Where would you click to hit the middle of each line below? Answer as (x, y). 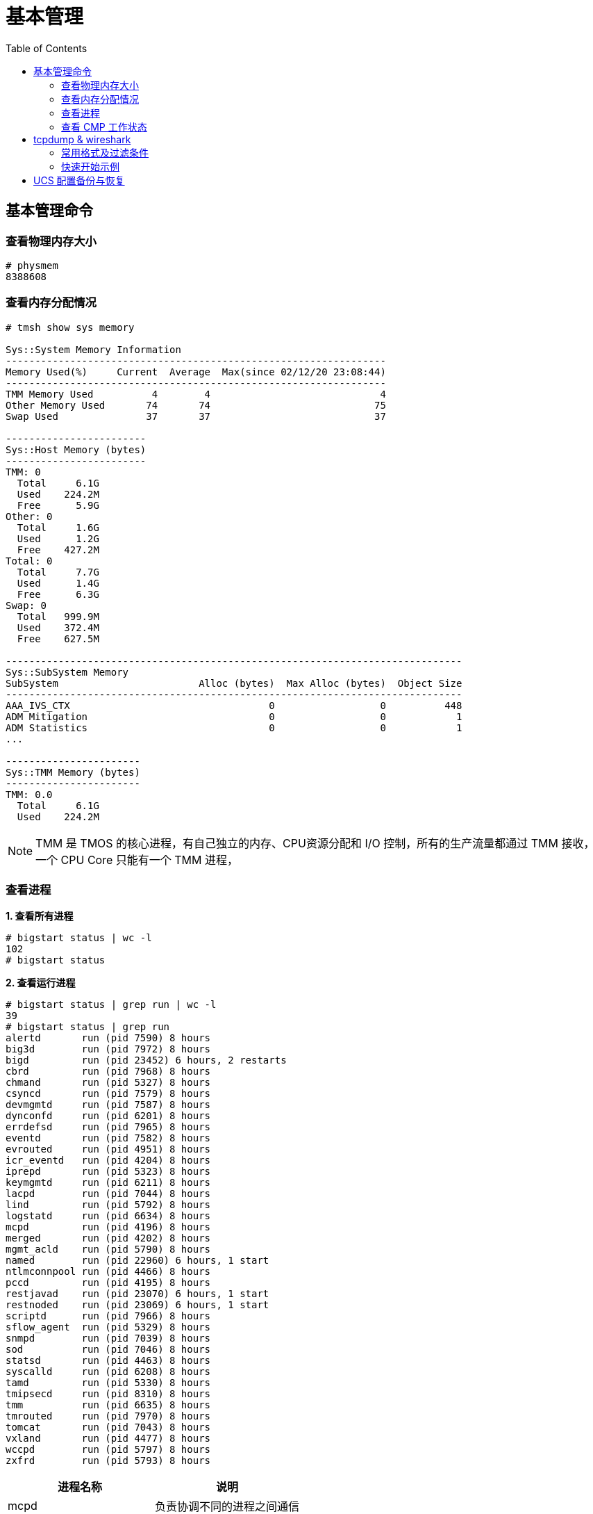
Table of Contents (47, 48)
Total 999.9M (58, 616)
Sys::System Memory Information (93, 349)
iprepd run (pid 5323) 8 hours (108, 1172)
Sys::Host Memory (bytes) (76, 449)
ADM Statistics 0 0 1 (234, 727)
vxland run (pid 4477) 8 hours (108, 1439)
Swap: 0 (26, 605)
